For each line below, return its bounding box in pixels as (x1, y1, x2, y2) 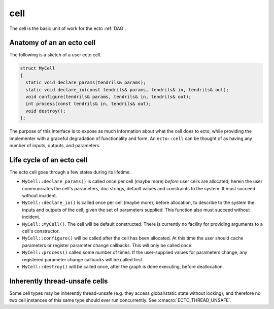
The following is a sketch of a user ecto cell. (9, 52, 101, 58)
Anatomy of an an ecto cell (9, 39, 96, 47)
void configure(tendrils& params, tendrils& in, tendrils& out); (25, 94, 192, 99)
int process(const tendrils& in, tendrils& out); (25, 101, 152, 107)
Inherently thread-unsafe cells (9, 277, 108, 285)
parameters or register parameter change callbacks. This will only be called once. (22, 242, 193, 248)
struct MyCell (20, 65, 55, 71)
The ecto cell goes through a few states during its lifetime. (9, 169, 131, 175)
